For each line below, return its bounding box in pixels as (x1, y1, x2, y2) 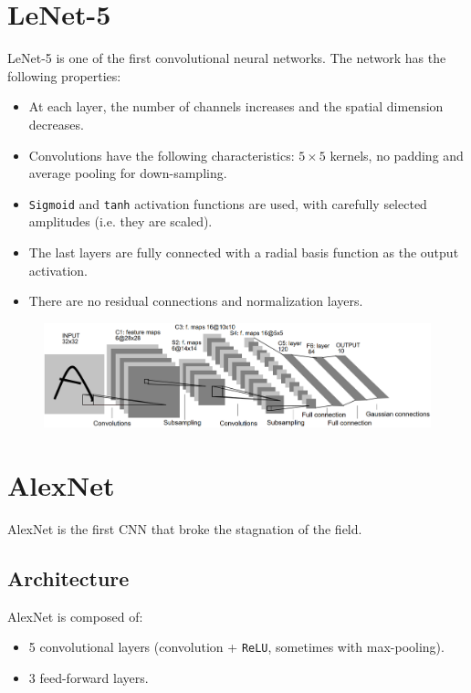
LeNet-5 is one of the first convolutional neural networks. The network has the (7, 48, 446, 68)
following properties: (7, 66, 121, 85)
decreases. (28, 114, 84, 133)
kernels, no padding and (330, 145, 464, 164)
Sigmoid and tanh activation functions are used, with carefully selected (28, 194, 427, 213)
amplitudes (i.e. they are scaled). (28, 212, 213, 231)
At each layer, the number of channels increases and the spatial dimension (28, 97, 444, 116)
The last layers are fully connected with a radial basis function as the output (28, 242, 459, 261)
